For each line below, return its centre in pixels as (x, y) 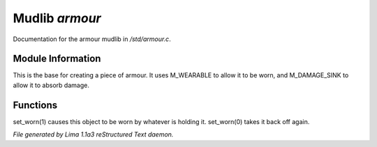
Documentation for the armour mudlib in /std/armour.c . (92, 39)
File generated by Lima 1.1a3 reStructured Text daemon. (93, 134)
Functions (35, 105)
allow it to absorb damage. (51, 85)
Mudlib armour (57, 18)
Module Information (57, 59)
